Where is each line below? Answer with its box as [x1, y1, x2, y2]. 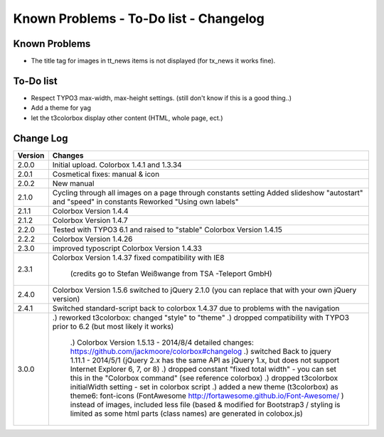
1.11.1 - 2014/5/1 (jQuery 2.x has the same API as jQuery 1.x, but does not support [70, 355, 340, 365]
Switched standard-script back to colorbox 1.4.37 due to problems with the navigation [52, 303, 340, 313]
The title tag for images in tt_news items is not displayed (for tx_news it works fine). [31, 57, 276, 65]
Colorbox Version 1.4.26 [52, 234, 133, 244]
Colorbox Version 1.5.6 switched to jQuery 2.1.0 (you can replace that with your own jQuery [52, 285, 357, 295]
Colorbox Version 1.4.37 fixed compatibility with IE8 [52, 252, 225, 262]
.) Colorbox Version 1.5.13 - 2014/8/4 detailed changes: [70, 338, 254, 347]
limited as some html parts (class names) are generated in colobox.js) [70, 409, 304, 419]
